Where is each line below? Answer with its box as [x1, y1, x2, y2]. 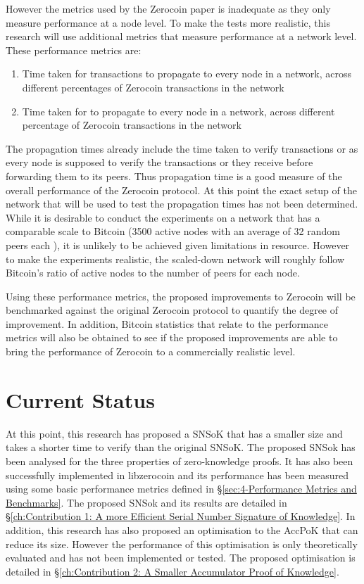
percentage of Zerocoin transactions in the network [22, 118, 241, 132]
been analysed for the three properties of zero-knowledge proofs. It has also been [6, 453, 353, 468]
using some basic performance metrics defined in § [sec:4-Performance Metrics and [6, 481, 357, 496]
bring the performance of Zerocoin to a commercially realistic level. [6, 344, 296, 359]
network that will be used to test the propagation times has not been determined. [6, 196, 358, 211]
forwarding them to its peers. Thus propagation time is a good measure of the [6, 168, 342, 183]
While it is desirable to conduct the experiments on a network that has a [6, 210, 320, 224]
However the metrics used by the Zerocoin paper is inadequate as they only [6, 1, 331, 15]
